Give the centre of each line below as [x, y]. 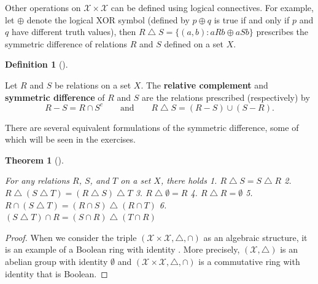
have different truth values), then [74, 32]
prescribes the [282, 32]
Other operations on [43, 7]
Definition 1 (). [37, 64]
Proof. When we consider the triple [71, 237]
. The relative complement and [204, 85]
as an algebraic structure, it [255, 237]
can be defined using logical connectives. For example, [212, 7]
